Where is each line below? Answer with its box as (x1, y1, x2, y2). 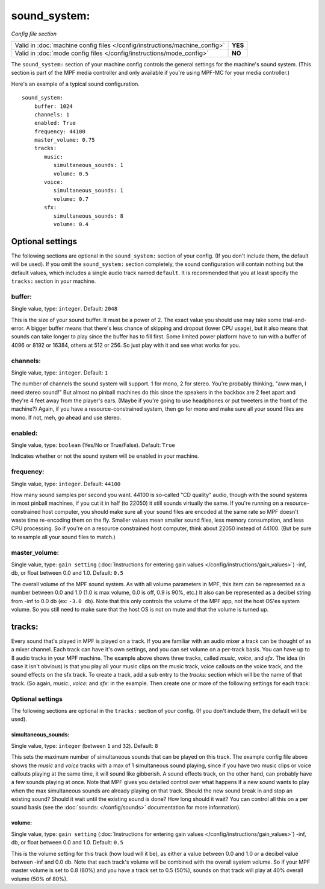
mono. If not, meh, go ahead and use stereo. (11, 414, 122, 421)
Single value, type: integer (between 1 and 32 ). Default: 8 (11, 742, 158, 749)
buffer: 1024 (34, 103, 73, 110)
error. (11, 324, 25, 332)
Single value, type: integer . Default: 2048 (11, 305, 117, 312)
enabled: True (34, 119, 76, 127)
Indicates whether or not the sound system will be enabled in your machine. (11, 452, 199, 460)
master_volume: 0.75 (34, 136, 95, 144)
